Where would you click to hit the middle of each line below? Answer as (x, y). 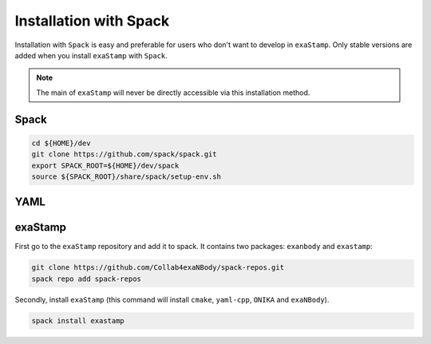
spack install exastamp (78, 320)
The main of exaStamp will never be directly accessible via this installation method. (173, 93)
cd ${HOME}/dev (61, 143)
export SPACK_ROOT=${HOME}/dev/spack (105, 165)
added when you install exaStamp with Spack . (91, 55)
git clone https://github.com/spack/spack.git (124, 154)
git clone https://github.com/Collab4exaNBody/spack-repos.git (158, 268)
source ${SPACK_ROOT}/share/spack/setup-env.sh (126, 176)
